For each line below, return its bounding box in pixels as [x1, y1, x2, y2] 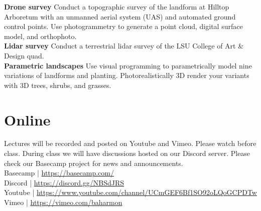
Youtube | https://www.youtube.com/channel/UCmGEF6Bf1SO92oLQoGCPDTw [4, 187, 257, 197]
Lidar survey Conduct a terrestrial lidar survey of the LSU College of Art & [4, 40, 244, 51]
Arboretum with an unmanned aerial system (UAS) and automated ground [4, 11, 236, 21]
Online [4, 109, 51, 129]
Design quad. [4, 50, 44, 60]
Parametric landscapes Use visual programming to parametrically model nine [4, 60, 252, 70]
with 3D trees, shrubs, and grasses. [4, 79, 111, 90]
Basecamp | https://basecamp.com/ [4, 167, 114, 178]
